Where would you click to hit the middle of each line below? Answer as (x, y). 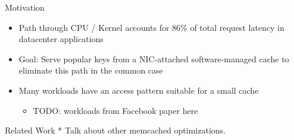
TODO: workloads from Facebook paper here (115, 110)
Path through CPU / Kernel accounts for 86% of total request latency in (151, 27)
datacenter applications (61, 39)
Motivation (25, 7)
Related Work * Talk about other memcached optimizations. (115, 130)
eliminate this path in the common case (91, 70)
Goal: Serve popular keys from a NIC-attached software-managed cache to (154, 58)
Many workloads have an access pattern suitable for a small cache (139, 90)
